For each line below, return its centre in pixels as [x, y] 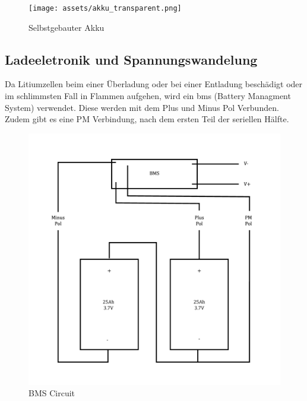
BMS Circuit [52, 393]
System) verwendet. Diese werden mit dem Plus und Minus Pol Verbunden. [142, 107]
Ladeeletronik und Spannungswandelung [131, 59]
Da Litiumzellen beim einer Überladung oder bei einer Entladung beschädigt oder [154, 84]
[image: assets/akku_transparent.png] [105, 8]
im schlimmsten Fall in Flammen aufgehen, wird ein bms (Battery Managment [148, 96]
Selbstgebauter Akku [67, 27]
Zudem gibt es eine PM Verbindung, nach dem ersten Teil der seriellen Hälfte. [147, 119]
